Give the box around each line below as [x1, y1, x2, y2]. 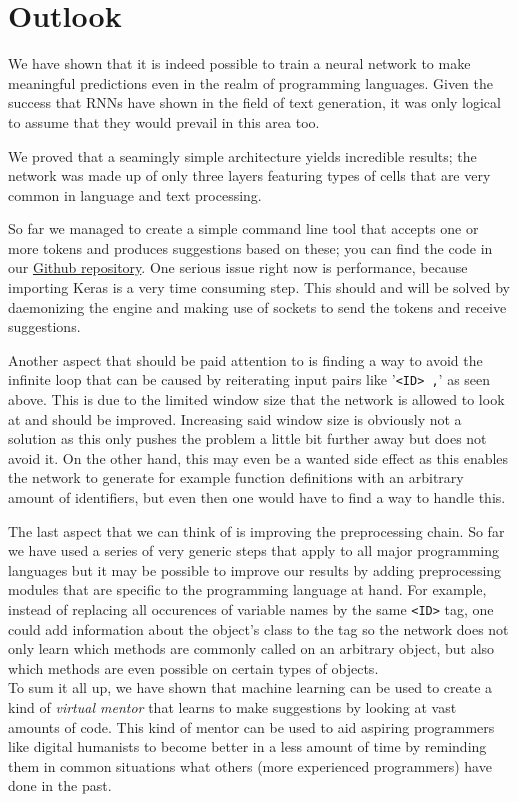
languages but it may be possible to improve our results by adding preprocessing [8, 559, 502, 580]
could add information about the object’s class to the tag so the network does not [8, 618, 509, 639]
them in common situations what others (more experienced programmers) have [8, 755, 492, 776]
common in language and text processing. [8, 184, 262, 205]
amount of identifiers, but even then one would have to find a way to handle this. [8, 487, 506, 508]
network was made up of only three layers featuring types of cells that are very [8, 165, 491, 186]
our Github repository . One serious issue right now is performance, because [8, 257, 468, 278]
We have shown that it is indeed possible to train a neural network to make [8, 53, 471, 74]
